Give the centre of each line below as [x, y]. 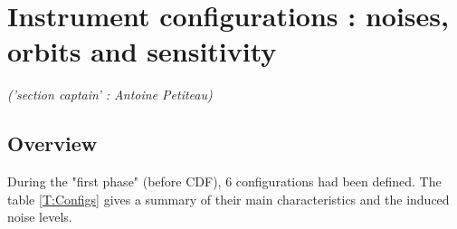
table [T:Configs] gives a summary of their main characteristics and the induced [228, 199]
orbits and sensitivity [142, 51]
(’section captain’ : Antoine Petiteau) [110, 95]
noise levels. [40, 217]
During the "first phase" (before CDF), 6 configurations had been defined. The [224, 181]
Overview [52, 143]
